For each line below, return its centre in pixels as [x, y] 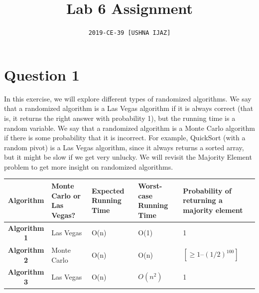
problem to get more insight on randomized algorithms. [89, 166]
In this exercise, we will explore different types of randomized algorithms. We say [128, 98]
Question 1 [42, 74]
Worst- [150, 185]
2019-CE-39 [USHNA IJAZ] [129, 33]
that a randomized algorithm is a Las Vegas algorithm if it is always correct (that [129, 108]
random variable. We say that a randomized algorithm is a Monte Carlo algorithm [130, 128]
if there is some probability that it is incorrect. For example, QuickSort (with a [125, 138]
